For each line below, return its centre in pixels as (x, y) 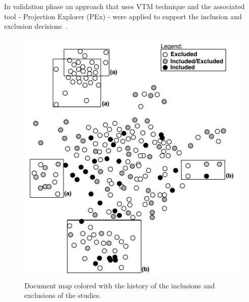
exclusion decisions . (36, 26)
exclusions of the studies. (63, 295)
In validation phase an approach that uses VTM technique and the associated (124, 6)
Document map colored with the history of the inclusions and (120, 285)
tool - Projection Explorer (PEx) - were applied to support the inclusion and (123, 16)
